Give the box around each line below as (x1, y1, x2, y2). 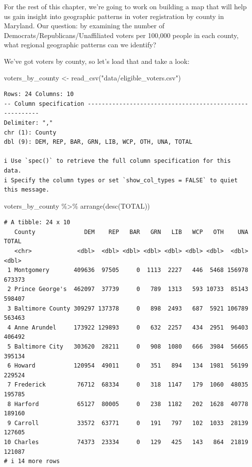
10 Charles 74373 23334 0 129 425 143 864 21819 (4, 438, 249, 446)
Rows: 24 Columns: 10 (4, 91, 74, 98)
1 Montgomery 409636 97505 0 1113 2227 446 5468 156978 (7, 267, 249, 274)
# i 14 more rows (4, 458, 60, 465)
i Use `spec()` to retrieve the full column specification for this (4, 157, 231, 165)
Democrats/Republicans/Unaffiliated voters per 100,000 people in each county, (4, 30, 239, 40)
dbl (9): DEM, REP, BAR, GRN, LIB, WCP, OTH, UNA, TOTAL (4, 138, 193, 146)
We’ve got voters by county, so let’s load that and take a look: (4, 56, 190, 66)
